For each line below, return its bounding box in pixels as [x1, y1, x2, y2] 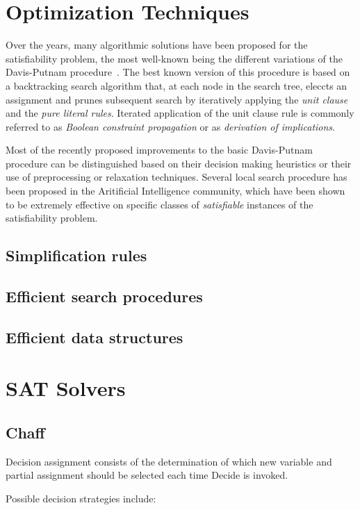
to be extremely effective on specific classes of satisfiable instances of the [6, 197, 313, 211]
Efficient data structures [6, 326, 183, 347]
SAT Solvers [6, 374, 126, 402]
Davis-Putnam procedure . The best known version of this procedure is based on [6, 65, 350, 79]
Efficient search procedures [6, 286, 203, 307]
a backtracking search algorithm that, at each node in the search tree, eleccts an [6, 78, 347, 92]
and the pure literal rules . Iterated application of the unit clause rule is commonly [6, 106, 354, 120]
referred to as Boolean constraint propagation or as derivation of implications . [6, 119, 335, 133]
